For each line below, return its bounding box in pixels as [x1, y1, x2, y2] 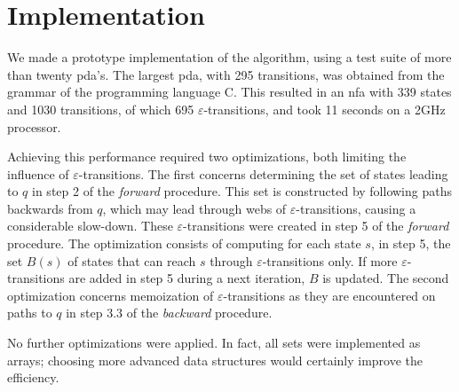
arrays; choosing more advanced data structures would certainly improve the [7, 350, 423, 369]
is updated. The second [322, 269, 449, 287]
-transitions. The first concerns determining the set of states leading [78, 164, 448, 183]
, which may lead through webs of [102, 199, 287, 217]
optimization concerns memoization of [7, 286, 214, 304]
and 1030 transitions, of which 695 [7, 99, 194, 118]
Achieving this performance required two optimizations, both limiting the [7, 147, 407, 166]
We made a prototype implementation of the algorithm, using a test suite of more [7, 48, 452, 67]
